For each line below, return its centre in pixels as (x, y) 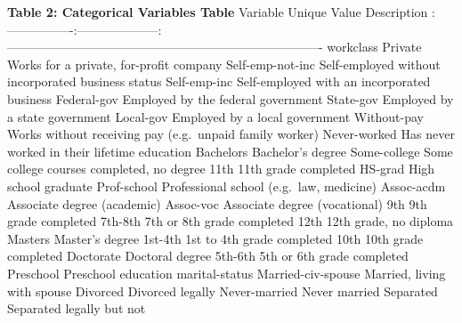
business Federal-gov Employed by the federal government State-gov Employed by (231, 98)
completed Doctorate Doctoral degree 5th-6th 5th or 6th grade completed (208, 256)
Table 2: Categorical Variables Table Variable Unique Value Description (218, 12)
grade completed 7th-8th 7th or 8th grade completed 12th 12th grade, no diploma (231, 221)
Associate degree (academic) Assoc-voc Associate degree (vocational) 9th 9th (217, 203)
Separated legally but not (77, 308)
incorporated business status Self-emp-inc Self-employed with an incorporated (219, 81)
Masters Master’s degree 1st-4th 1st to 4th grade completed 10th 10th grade (215, 238)
